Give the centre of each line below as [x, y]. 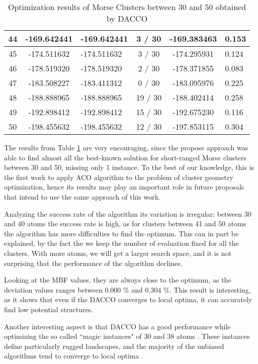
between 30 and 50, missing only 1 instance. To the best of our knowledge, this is [129, 167]
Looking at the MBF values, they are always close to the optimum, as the [118, 280]
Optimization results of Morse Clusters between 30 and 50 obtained [127, 7]
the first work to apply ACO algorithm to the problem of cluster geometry [119, 177]
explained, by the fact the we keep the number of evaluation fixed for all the [121, 243]
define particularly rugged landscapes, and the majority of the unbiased [114, 346]
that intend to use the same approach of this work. [82, 196]
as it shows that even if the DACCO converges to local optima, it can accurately [128, 299]
